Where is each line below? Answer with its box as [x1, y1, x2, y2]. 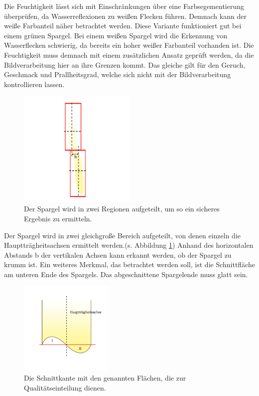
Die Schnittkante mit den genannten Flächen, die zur [24, 372, 186, 383]
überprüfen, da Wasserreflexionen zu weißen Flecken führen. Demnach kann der [4, 10, 247, 21]
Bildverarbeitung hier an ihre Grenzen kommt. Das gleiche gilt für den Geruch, [4, 59, 246, 70]
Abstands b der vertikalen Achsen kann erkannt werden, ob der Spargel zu [4, 249, 232, 260]
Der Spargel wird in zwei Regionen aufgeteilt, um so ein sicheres [24, 203, 220, 214]
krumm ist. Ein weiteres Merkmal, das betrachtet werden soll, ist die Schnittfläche [4, 259, 255, 270]
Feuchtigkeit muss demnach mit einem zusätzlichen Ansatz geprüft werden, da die [4, 49, 254, 60]
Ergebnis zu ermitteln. [24, 213, 92, 223]
